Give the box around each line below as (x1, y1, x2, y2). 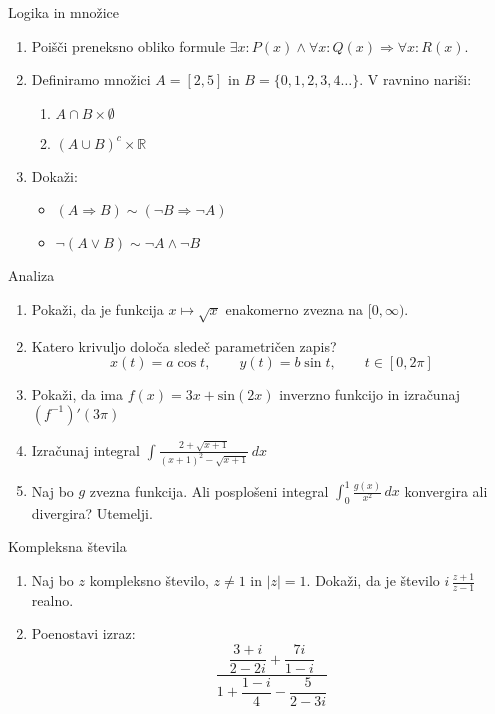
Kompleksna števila (8, 536, 127, 557)
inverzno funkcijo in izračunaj (279, 384, 461, 405)
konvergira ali (404, 480, 488, 501)
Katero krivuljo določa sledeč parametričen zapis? (31, 335, 337, 356)
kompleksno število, (89, 570, 209, 591)
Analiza (8, 265, 55, 286)
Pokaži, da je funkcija (31, 298, 164, 319)
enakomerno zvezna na (225, 298, 364, 319)
